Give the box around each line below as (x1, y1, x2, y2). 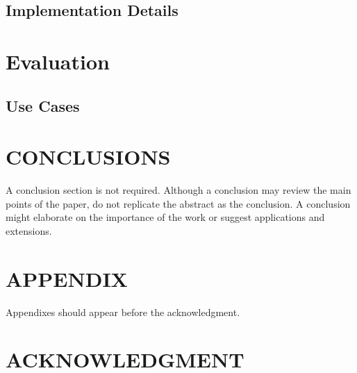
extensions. (6, 223, 52, 238)
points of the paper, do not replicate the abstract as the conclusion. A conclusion (6, 196, 351, 210)
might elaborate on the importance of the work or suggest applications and (6, 210, 325, 224)
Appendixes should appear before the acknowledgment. (6, 304, 240, 319)
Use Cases (6, 94, 80, 116)
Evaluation (6, 47, 110, 75)
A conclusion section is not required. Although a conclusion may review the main (6, 183, 351, 197)
